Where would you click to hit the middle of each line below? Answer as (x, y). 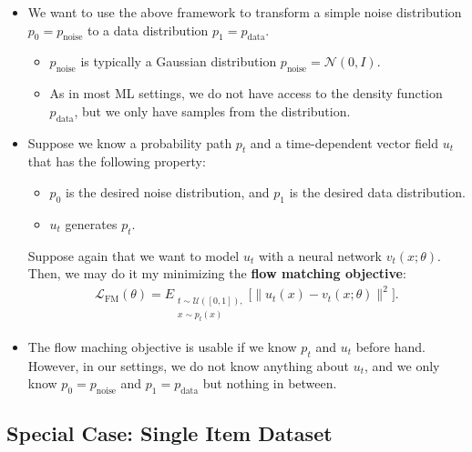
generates (91, 223)
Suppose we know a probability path (130, 142)
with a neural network (320, 255)
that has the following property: (117, 161)
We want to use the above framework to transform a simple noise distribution (245, 12)
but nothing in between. (270, 383)
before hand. (390, 346)
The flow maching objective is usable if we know (162, 346)
